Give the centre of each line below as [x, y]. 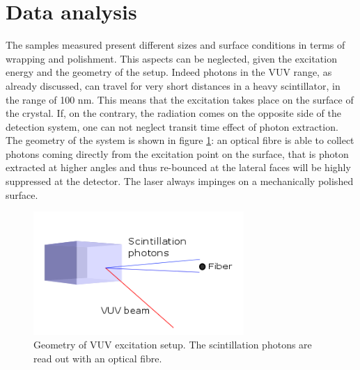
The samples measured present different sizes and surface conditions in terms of [175, 45]
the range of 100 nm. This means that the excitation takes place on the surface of [180, 99]
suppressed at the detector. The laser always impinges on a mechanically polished [180, 181]
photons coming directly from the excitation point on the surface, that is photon [177, 153]
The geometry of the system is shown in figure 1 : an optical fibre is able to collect [180, 140]
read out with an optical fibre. [98, 358]
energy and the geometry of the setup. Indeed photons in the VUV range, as [169, 72]
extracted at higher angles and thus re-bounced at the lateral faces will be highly [178, 167]
